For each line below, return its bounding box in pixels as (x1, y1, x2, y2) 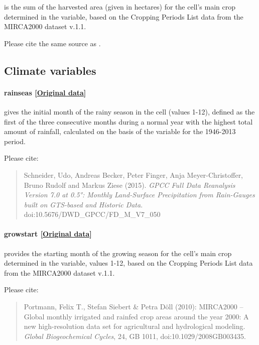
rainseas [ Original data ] (4, 87, 86, 97)
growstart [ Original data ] (4, 228, 92, 239)
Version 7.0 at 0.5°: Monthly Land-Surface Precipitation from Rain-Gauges (24, 189, 255, 200)
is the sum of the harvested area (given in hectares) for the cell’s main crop (4, 2, 235, 12)
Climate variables (4, 62, 96, 78)
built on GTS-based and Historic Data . (24, 199, 143, 209)
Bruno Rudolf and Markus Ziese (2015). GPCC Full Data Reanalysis (24, 179, 235, 190)
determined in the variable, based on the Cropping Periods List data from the (4, 11, 243, 22)
